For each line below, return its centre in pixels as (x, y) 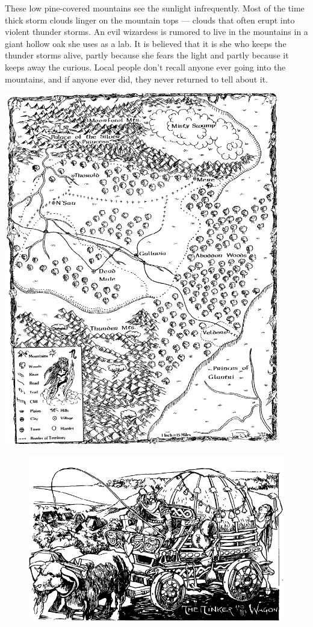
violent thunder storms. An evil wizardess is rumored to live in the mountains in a (156, 32)
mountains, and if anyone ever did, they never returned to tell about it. (136, 79)
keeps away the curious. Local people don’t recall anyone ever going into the (145, 67)
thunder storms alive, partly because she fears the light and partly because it (147, 55)
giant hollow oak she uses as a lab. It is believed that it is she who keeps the (146, 43)
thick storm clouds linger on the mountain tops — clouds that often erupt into (150, 20)
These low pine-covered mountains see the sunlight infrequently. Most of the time (155, 8)
